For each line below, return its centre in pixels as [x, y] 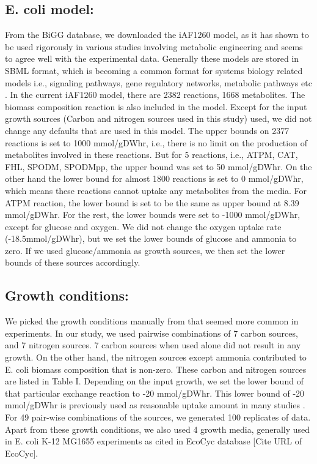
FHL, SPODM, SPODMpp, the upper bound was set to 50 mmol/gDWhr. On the [158, 166]
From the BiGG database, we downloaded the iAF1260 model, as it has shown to [157, 35]
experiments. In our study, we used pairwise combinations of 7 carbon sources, [151, 333]
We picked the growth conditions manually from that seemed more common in [152, 321]
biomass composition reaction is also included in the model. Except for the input [156, 106]
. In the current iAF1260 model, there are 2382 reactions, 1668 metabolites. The [155, 95]
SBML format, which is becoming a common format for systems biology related [154, 70]
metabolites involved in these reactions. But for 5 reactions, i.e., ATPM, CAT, [151, 155]
